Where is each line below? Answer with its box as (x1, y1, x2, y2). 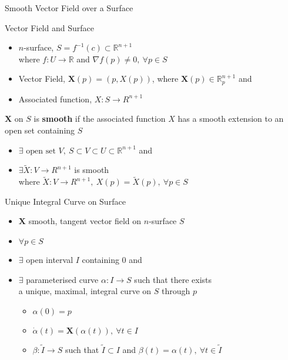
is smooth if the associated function (34, 112, 166, 125)
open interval (26, 254, 73, 266)
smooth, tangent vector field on (28, 215, 142, 227)
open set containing (5, 124, 75, 136)
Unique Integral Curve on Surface (5, 195, 126, 207)
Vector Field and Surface (5, 21, 94, 34)
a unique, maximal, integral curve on (18, 285, 152, 297)
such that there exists (134, 273, 212, 285)
